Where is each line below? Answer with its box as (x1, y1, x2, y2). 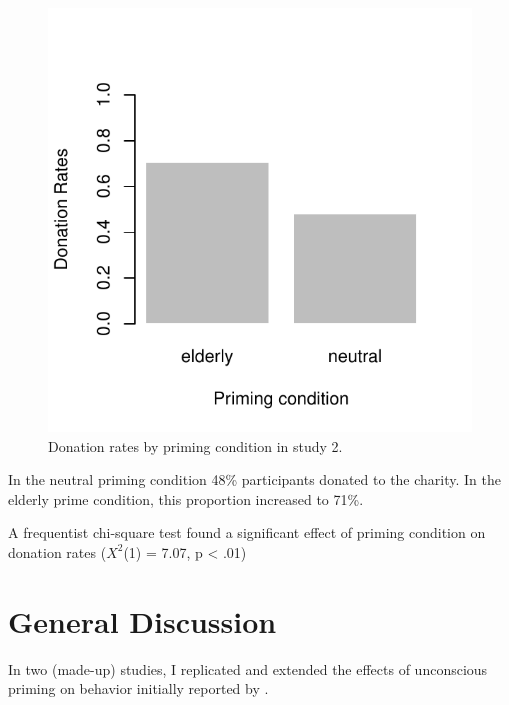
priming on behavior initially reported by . (8, 678, 269, 699)
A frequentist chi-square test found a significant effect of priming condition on (8, 522, 486, 543)
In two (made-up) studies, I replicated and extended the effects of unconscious (8, 658, 488, 679)
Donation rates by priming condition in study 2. (48, 435, 343, 456)
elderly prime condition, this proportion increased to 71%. (8, 488, 364, 509)
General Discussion (8, 600, 277, 641)
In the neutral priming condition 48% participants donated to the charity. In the (8, 469, 502, 490)
